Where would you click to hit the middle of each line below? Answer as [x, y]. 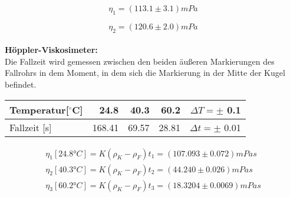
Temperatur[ [39, 109]
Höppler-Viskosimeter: [51, 50]
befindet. [21, 84]
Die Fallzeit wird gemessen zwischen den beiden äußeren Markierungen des [140, 61]
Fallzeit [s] [31, 127]
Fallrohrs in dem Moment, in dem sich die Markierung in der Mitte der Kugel [145, 73]
